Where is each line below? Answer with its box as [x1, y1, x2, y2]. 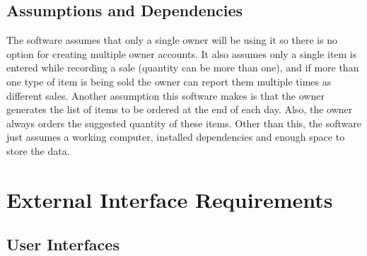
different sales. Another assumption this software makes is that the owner [6, 88, 325, 103]
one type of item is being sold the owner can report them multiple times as [6, 74, 332, 88]
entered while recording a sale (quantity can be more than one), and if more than [6, 60, 359, 75]
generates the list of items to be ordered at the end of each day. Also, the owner [6, 102, 353, 117]
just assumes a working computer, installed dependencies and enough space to [6, 129, 345, 144]
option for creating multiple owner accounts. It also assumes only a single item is [6, 46, 357, 61]
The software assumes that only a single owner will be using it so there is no [6, 33, 338, 47]
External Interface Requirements [6, 185, 333, 214]
